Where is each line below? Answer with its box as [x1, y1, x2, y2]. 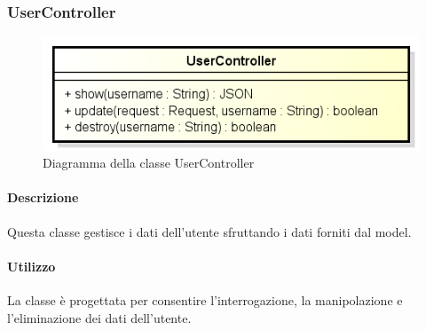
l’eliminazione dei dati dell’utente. [7, 308, 192, 326]
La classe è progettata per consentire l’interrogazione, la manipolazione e [7, 290, 403, 309]
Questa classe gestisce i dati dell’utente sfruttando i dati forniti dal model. [7, 222, 412, 240]
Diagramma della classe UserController [43, 153, 255, 172]
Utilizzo [7, 256, 56, 275]
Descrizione [7, 188, 79, 207]
